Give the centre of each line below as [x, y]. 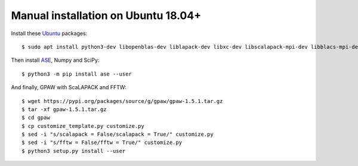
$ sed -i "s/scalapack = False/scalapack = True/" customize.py [118, 134]
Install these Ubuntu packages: [49, 33]
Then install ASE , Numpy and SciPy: [55, 60]
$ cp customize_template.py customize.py [83, 126]
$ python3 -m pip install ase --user [77, 74]
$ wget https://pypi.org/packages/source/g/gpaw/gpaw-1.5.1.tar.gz [122, 101]
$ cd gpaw [36, 118]
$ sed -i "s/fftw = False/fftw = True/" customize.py [102, 142]
